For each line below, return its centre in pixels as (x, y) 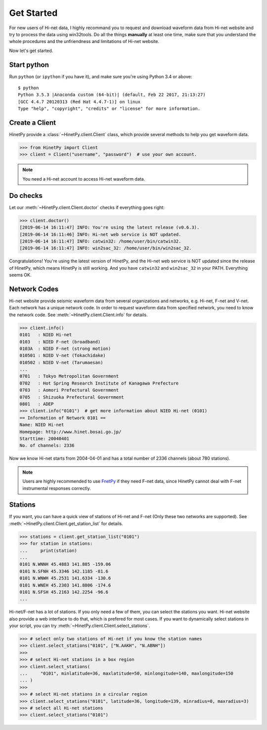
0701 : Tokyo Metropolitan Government (69, 376)
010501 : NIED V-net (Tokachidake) (63, 356)
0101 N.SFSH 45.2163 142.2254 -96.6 (64, 592)
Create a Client (33, 123)
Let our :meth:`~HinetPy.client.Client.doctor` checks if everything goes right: (87, 207)
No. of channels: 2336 (47, 446)
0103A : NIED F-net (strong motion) (65, 348)
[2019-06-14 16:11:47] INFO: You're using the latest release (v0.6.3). (110, 227)
